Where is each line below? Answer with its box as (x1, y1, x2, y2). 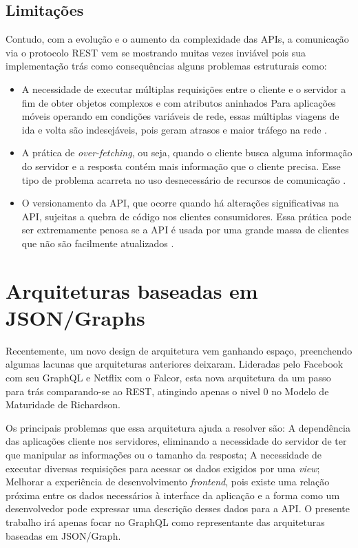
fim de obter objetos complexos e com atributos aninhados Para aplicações (21, 95, 336, 109)
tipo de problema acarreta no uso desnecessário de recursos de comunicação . (21, 172, 346, 187)
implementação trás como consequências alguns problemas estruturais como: (6, 59, 327, 73)
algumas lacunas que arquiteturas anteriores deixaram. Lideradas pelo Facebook (6, 357, 344, 371)
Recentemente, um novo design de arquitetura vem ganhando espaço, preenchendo (6, 343, 352, 357)
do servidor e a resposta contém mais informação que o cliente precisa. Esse (21, 158, 341, 173)
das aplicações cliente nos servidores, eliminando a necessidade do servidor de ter (6, 434, 347, 448)
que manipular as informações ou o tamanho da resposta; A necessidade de (6, 447, 322, 461)
